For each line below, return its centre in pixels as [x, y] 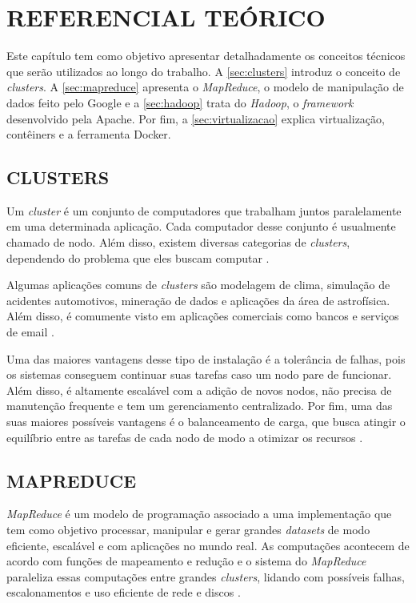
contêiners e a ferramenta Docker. [89, 134]
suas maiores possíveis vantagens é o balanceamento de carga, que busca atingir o [206, 422]
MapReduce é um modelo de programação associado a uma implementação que [199, 514]
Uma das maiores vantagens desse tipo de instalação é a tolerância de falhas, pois [206, 358]
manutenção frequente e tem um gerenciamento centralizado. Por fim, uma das [200, 406]
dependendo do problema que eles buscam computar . [138, 257]
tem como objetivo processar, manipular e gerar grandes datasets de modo [188, 529]
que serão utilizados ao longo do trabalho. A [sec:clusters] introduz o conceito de [204, 71]
